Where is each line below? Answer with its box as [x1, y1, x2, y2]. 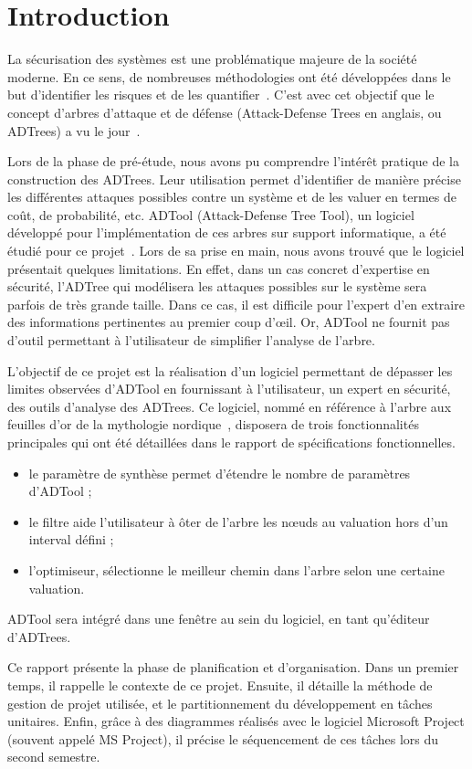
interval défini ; [28, 530, 114, 549]
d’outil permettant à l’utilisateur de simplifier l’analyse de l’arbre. [7, 331, 375, 350]
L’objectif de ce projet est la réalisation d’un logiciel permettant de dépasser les [7, 361, 453, 380]
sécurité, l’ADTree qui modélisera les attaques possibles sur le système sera [7, 277, 427, 296]
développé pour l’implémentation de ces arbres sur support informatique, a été [7, 223, 446, 242]
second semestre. [7, 747, 100, 766]
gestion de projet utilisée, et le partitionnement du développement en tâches [7, 693, 433, 712]
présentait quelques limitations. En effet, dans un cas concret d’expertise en [7, 258, 430, 278]
